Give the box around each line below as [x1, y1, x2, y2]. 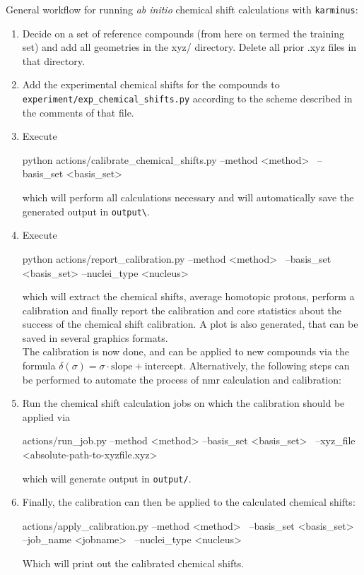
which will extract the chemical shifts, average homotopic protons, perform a [22, 289, 355, 304]
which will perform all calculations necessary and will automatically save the [22, 190, 354, 205]
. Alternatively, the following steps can [183, 358, 350, 373]
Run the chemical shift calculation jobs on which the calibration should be [22, 396, 345, 410]
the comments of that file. [22, 105, 134, 119]
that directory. [22, 53, 85, 68]
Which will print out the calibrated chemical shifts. [22, 556, 245, 571]
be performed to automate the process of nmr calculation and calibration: [22, 372, 341, 386]
